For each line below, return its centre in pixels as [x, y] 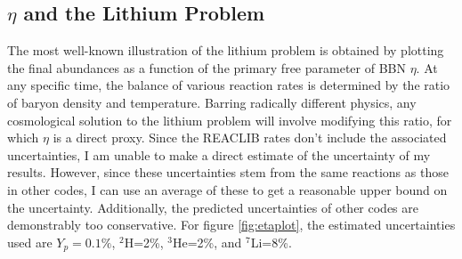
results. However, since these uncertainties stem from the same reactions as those [228, 172]
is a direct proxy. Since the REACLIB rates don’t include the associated [250, 138]
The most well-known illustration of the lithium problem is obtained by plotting [226, 50]
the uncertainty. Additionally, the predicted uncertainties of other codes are [213, 207]
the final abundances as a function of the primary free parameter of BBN [207, 67]
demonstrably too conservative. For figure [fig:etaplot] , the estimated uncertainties [231, 225]
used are [30, 242]
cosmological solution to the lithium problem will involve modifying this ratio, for [230, 120]
